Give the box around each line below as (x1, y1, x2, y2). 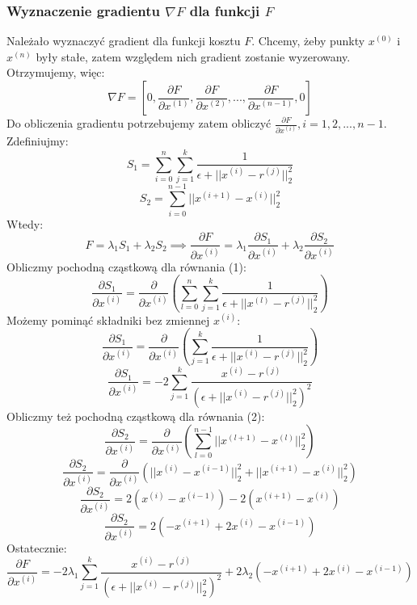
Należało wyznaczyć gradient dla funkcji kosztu (6, 32, 241, 49)
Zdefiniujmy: (6, 132, 69, 149)
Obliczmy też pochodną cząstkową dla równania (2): (6, 407, 265, 424)
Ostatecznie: (6, 539, 67, 556)
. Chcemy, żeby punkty (251, 32, 365, 49)
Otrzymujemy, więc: (6, 64, 105, 81)
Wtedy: (6, 215, 44, 232)
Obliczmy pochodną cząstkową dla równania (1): (6, 258, 246, 275)
